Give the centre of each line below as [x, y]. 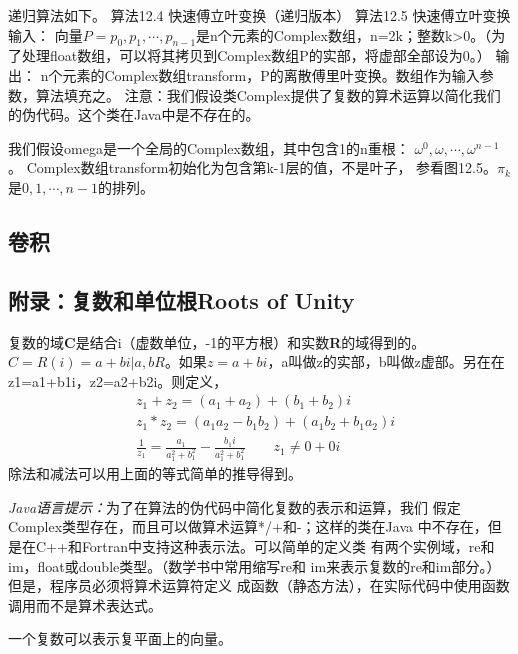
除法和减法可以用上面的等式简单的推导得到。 [155, 473]
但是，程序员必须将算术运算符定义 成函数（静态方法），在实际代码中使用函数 [259, 585]
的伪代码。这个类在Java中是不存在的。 [134, 114]
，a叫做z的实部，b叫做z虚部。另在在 [386, 361]
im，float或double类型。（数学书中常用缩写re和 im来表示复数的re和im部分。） [254, 565]
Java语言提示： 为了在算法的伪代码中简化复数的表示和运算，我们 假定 [234, 506]
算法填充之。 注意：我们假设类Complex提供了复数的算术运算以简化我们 [268, 94]
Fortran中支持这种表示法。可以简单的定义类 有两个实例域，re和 [288, 545]
